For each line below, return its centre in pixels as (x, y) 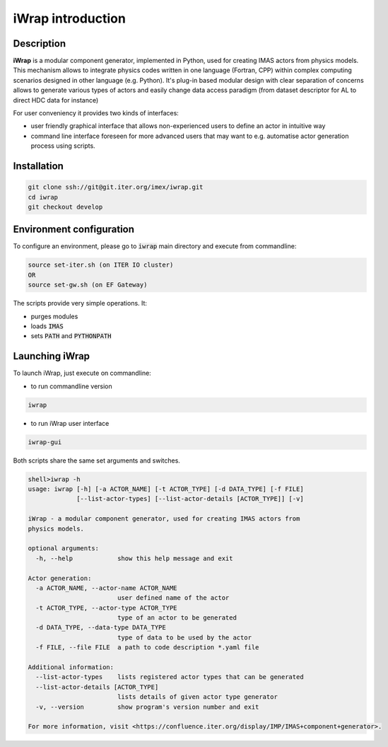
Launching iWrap (52, 356)
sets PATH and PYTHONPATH (71, 336)
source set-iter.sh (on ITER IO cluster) (101, 265)
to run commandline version (71, 386)
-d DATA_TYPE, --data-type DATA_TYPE (101, 627)
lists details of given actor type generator (198, 697)
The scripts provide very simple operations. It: (80, 303)
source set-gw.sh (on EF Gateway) (88, 285)
